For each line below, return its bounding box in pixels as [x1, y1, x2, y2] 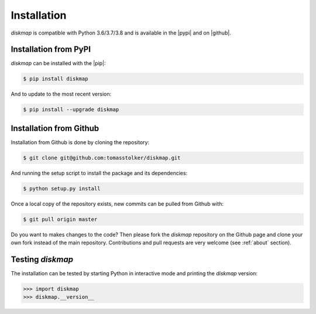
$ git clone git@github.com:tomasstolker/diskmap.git [23, 154, 181, 161]
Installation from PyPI [11, 45, 91, 54]
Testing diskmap [11, 255, 73, 265]
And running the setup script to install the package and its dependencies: [11, 169, 188, 176]
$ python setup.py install [23, 185, 101, 192]
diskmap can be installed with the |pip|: [11, 60, 106, 67]
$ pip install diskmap [23, 76, 88, 82]
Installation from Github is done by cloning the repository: [11, 138, 149, 146]
